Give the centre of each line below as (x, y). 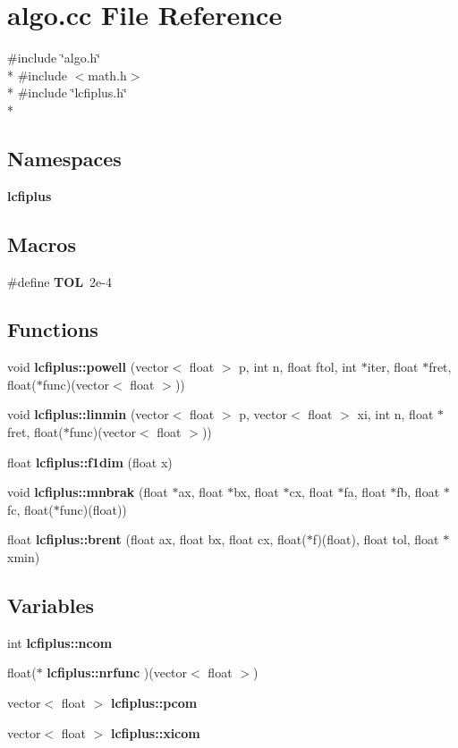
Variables (51, 605)
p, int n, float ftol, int (298, 367)
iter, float (393, 367)
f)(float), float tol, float (376, 539)
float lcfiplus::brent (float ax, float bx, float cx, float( (157, 539)
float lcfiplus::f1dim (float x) (90, 462)
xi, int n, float (395, 414)
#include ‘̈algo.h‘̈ (54, 58)
